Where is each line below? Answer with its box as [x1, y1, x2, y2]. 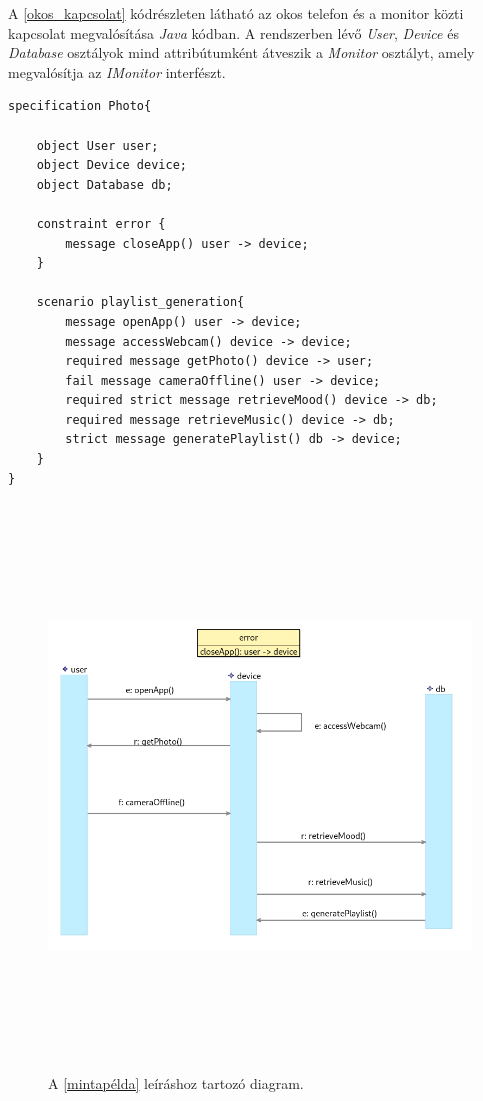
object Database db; [36, 177, 173, 192]
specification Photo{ [8, 99, 152, 114]
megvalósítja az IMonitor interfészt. [8, 61, 226, 82]
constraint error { [36, 216, 166, 231]
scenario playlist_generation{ [36, 295, 245, 310]
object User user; [36, 138, 159, 153]
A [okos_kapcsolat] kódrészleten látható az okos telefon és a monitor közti [8, 3, 464, 23]
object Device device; [36, 158, 187, 173]
